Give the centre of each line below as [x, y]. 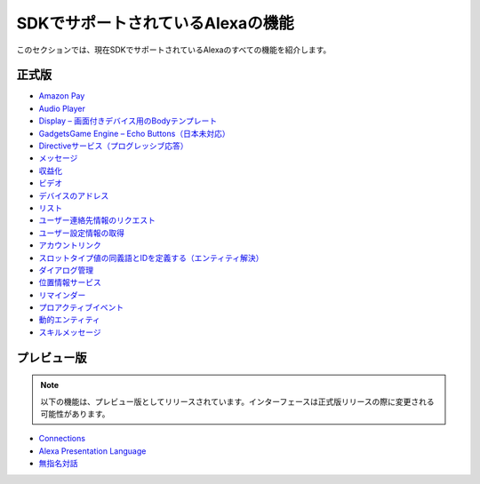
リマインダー [62, 295]
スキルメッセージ [70, 332]
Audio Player [62, 108]
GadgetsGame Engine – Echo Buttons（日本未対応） [134, 133]
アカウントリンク [70, 245]
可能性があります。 [75, 414]
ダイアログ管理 [66, 270]
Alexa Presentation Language [92, 451]
